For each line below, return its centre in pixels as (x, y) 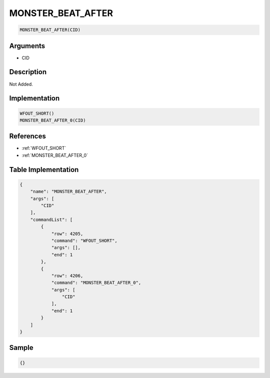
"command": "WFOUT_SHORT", (84, 240)
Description (28, 72)
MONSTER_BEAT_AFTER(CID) (50, 30)
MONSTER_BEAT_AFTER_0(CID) (53, 120)
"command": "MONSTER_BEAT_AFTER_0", (96, 283)
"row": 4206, (67, 275)
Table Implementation (44, 170)
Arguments (27, 46)
